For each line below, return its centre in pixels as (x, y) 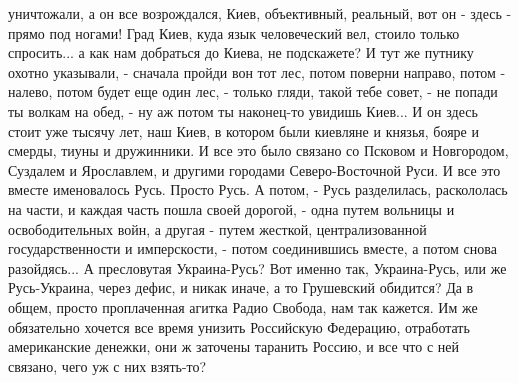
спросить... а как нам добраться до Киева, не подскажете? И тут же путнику (241, 52)
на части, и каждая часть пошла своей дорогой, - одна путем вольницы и (231, 208)
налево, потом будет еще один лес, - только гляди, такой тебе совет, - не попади (253, 91)
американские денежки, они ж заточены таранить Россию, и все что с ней (234, 346)
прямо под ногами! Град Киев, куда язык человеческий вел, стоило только (234, 32)
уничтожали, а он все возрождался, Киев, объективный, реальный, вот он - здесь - (260, 13)
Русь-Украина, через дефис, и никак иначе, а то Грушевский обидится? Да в (241, 287)
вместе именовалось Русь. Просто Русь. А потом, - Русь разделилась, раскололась (258, 189)
